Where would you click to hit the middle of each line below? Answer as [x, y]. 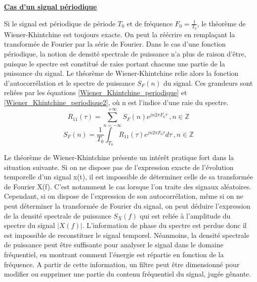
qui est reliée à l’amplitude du [185, 215]
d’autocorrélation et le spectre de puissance [69, 83]
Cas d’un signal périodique [50, 6]
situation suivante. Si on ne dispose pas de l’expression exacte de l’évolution [119, 167]
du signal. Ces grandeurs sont [208, 83]
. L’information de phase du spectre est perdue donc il [164, 225]
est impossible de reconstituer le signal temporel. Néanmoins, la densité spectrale [127, 235]
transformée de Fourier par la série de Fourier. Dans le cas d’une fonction [115, 44]
